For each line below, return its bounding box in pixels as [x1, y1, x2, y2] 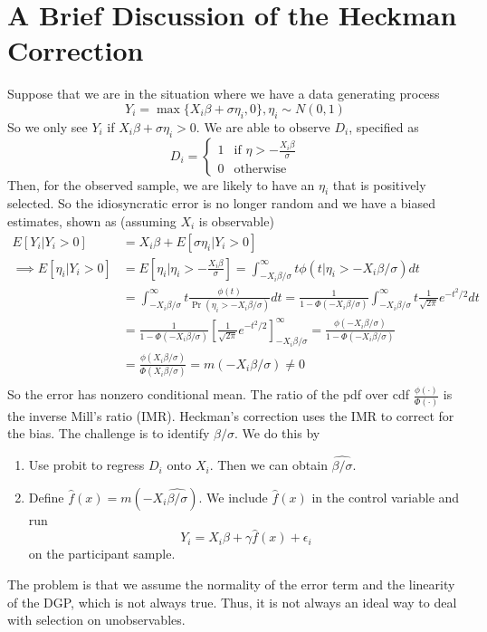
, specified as [349, 117, 419, 136]
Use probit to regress [28, 455, 145, 474]
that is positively [332, 175, 426, 194]
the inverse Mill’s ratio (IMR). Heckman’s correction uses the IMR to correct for [7, 406, 454, 425]
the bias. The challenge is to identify [7, 424, 210, 443]
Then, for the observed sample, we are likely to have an [7, 175, 315, 194]
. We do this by [234, 424, 320, 443]
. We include [198, 487, 268, 506]
